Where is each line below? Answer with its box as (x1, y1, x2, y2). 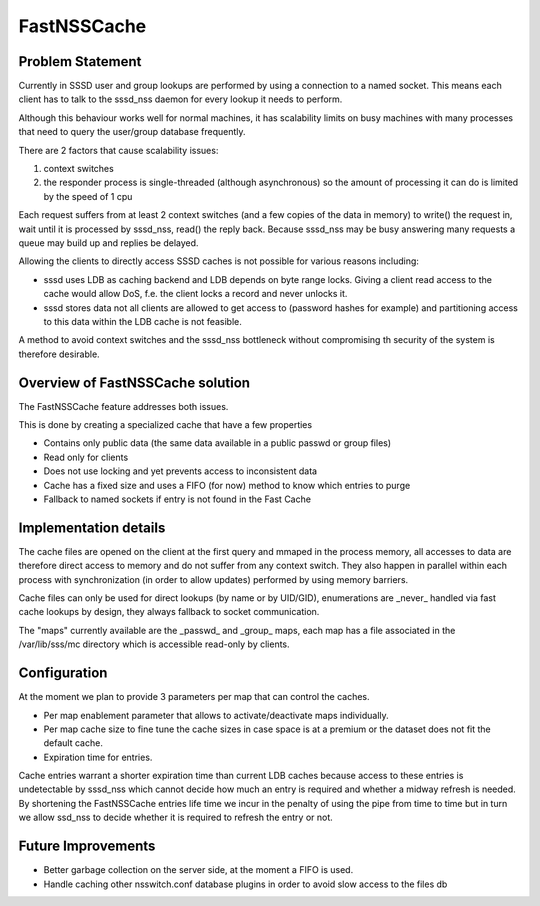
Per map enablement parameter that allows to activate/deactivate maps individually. (43, 709, 389, 721)
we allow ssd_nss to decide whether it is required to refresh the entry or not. (18, 811, 334, 824)
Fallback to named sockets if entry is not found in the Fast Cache (43, 493, 312, 505)
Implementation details (18, 519, 166, 536)
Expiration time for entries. (43, 751, 153, 763)
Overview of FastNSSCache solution (18, 374, 250, 391)
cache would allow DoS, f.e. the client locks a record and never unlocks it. (43, 288, 348, 300)
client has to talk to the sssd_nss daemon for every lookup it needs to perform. (18, 93, 343, 105)
